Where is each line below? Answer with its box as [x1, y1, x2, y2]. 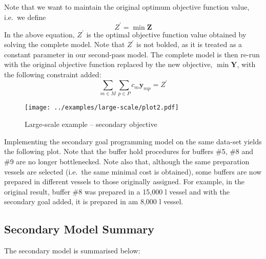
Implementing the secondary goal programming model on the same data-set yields [4, 136, 262, 146]
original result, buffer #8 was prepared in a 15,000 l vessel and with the [4, 186, 230, 197]
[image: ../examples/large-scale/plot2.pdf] [25, 104, 179, 112]
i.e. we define [4, 11, 46, 22]
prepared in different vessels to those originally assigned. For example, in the [4, 176, 245, 187]
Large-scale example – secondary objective [25, 119, 157, 129]
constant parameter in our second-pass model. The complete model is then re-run [4, 49, 260, 59]
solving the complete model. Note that [4, 39, 125, 50]
